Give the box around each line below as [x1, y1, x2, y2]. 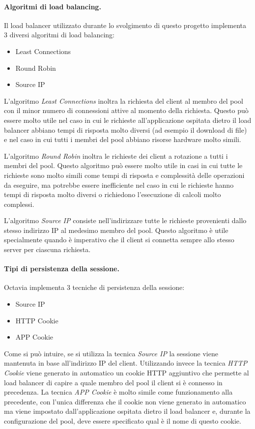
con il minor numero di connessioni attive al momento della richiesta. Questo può [4, 105, 249, 115]
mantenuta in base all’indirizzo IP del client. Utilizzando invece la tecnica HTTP [4, 358, 248, 368]
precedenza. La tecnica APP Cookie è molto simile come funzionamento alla [4, 387, 233, 397]
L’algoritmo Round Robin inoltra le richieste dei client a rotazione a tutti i [4, 150, 228, 161]
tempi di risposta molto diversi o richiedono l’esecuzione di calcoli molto [4, 189, 221, 200]
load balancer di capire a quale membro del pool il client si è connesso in [4, 377, 223, 387]
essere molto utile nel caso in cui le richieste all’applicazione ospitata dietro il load [4, 114, 252, 125]
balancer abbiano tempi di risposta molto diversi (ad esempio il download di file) [4, 124, 247, 135]
